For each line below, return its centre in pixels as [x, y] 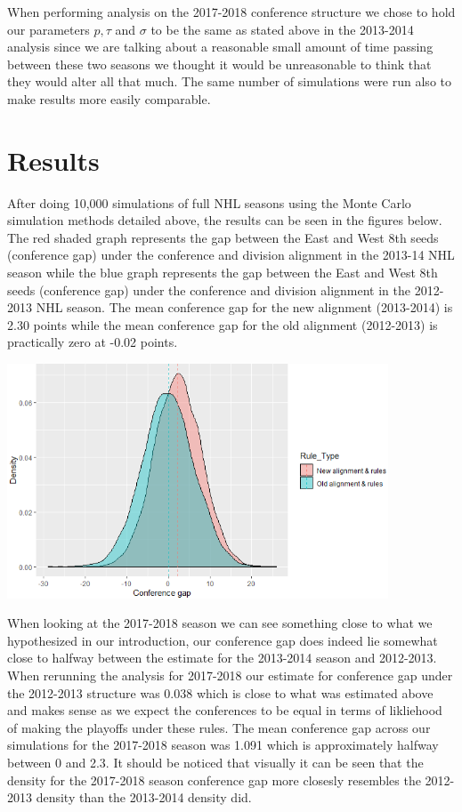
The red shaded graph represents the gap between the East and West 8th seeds [223, 237]
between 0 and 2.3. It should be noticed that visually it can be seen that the [215, 763]
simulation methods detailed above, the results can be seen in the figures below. [225, 220]
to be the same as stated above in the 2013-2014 [282, 29]
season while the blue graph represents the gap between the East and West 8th [223, 273]
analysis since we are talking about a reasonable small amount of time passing [220, 47]
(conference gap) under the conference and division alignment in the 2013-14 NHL [231, 255]
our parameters [49, 29]
